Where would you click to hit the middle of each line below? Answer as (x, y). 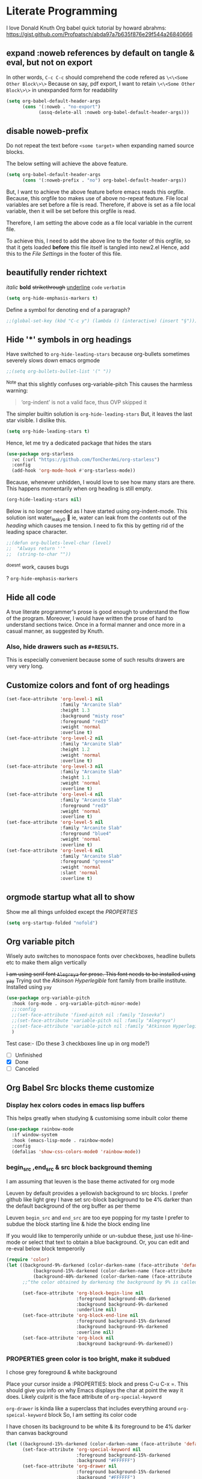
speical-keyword (26, 1415)
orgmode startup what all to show (71, 897)
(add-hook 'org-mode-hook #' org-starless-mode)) (74, 471)
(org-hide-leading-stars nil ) (44, 500)
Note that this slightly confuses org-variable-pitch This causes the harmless (99, 383)
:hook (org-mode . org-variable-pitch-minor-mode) (76, 1004)
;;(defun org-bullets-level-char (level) (59, 543)
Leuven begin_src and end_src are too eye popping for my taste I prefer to (98, 1218)
